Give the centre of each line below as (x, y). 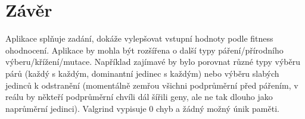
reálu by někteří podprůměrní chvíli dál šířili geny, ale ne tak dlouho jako (139, 97)
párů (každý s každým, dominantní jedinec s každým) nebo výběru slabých (142, 73)
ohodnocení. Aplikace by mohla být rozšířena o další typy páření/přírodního (144, 50)
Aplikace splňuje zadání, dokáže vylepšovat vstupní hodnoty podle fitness (139, 38)
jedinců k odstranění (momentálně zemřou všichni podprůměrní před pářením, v (152, 85)
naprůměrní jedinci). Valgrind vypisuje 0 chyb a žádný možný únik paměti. (142, 108)
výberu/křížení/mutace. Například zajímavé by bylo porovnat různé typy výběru (153, 62)
